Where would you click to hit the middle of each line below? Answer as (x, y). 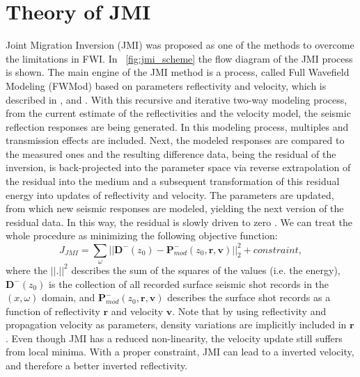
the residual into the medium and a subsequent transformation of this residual (173, 181)
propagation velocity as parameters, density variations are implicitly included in (176, 324)
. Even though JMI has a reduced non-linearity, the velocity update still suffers (174, 338)
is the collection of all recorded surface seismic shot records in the (189, 283)
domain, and (69, 297)
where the (26, 270)
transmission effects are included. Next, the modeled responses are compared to (175, 140)
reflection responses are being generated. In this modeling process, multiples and (177, 126)
